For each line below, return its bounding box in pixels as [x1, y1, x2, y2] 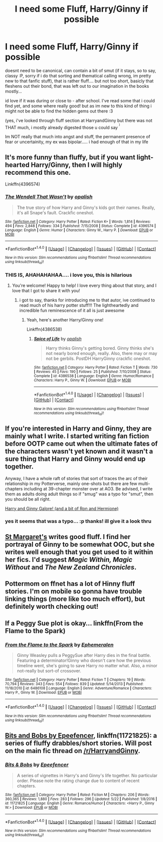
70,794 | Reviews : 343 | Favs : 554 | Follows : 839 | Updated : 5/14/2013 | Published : [5, 682, 144, 687]
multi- [138, 481, 150, 486]
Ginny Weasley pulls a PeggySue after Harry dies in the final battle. [16, 653, 151, 658]
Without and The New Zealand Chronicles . [5, 563, 137, 571]
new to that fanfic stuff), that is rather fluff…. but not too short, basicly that [5, 78, 154, 84]
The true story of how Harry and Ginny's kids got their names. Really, [16, 205, 155, 210]
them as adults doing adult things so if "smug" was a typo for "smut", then [5, 491, 154, 497]
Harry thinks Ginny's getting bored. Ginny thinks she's [46, 345, 154, 351]
